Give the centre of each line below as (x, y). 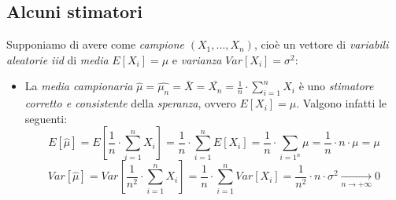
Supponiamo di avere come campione (96, 44)
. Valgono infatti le (342, 103)
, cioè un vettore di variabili (321, 44)
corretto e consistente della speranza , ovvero (130, 103)
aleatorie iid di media (57, 59)
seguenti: (46, 118)
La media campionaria (79, 86)
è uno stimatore (336, 86)
